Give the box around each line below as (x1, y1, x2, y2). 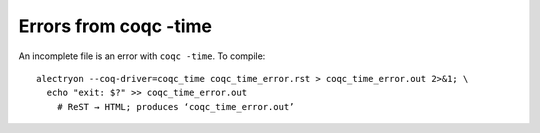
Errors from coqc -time (18, 15, 213, 37)
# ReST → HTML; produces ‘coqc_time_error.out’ (56, 101, 295, 112)
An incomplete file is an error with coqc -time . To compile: (18, 50, 266, 62)
